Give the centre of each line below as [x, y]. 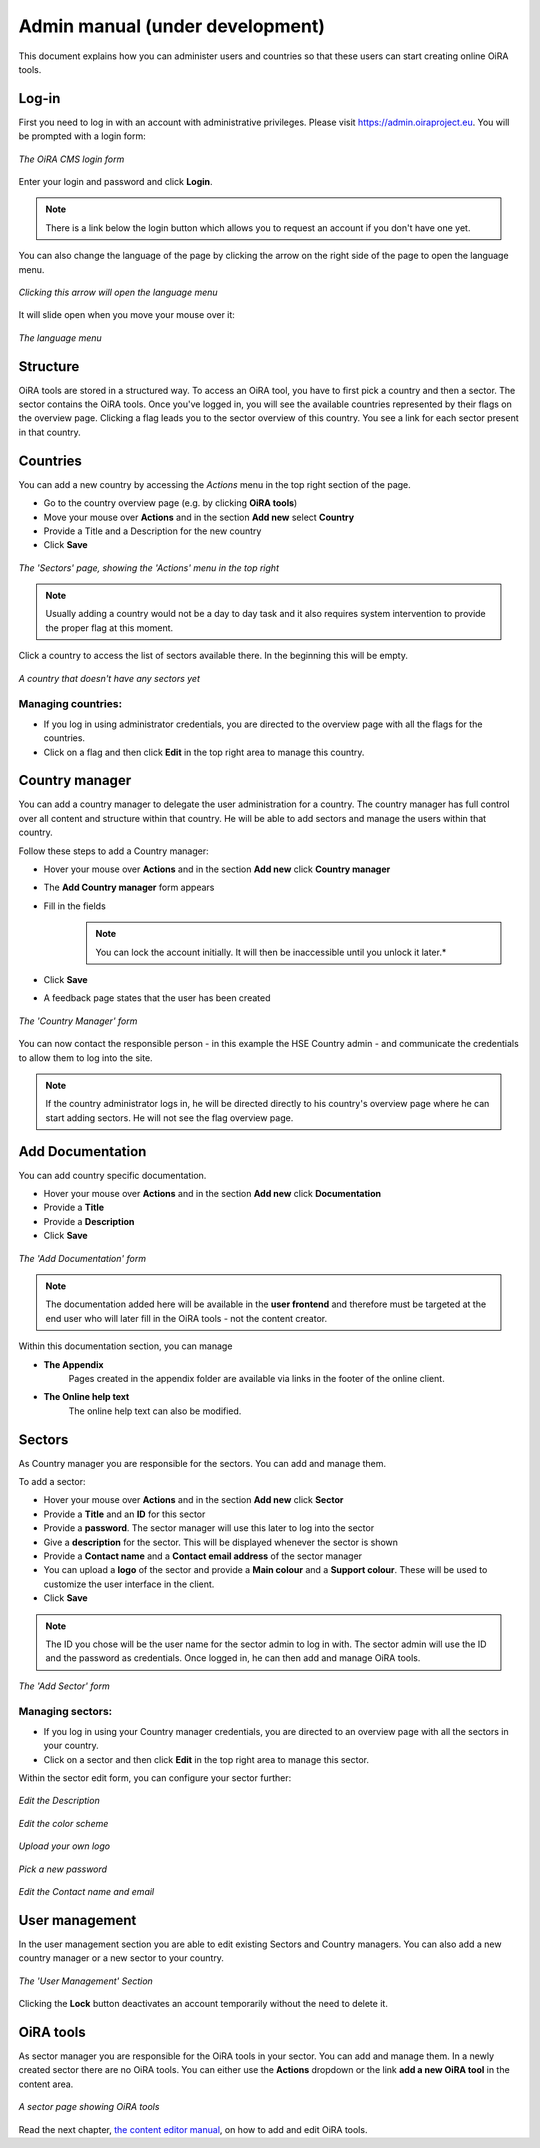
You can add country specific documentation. [112, 1175]
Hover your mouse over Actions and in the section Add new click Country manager [217, 869]
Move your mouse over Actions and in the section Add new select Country [199, 517]
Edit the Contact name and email [86, 1891]
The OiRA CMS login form [71, 159]
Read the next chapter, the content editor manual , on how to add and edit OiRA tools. [193, 2129]
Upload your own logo [64, 1846]
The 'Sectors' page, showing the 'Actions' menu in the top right [149, 567]
